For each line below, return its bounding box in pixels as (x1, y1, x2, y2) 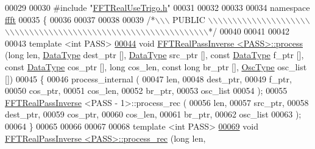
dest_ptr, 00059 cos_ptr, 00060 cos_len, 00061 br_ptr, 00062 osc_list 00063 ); (5, 108, 302, 121)
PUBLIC (172, 13, 205, 25)
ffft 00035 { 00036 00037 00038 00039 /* (5, 13, 155, 25)
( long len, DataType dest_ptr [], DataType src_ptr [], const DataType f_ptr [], (5, 48, 304, 61)
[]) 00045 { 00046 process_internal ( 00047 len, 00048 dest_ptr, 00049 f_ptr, (5, 72, 292, 85)
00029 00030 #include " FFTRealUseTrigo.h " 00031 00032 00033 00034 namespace (5, 1, 310, 13)
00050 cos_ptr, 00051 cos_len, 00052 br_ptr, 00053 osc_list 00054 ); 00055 (5, 84, 288, 97)
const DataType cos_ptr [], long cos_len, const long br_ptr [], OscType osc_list (5, 60, 307, 73)
